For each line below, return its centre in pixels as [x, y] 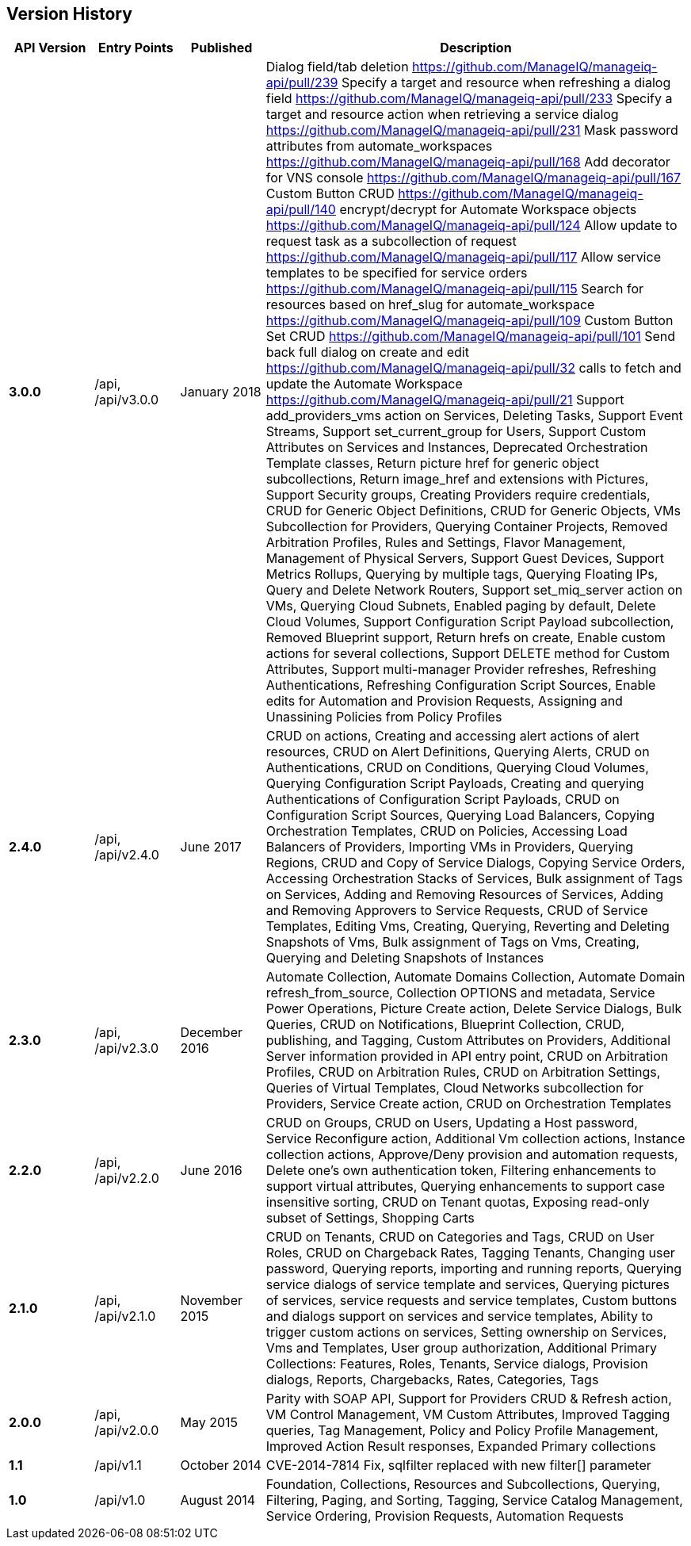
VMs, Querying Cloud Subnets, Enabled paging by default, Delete [461, 606]
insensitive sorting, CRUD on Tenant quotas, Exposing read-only [458, 1202]
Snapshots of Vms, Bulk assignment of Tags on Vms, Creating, [452, 942]
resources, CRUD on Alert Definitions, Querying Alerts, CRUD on [458, 752]
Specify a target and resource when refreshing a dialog [506, 83]
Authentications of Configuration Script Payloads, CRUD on [443, 800]
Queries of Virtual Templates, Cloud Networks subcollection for [454, 1088]
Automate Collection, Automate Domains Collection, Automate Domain [475, 977]
